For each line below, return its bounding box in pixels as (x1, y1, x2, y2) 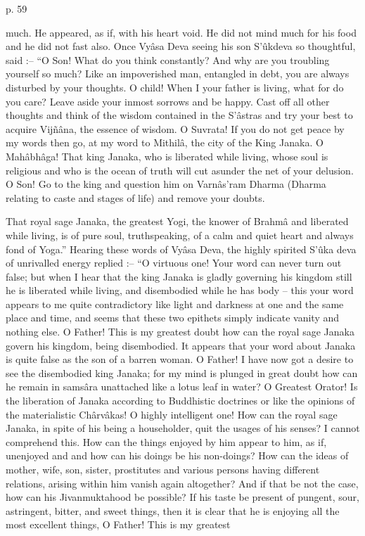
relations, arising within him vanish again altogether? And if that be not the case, (6, 476, 359, 490)
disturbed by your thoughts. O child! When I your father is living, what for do (6, 79, 344, 94)
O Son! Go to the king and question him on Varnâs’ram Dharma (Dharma (6, 177, 326, 191)
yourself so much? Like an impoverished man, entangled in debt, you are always (6, 66, 350, 81)
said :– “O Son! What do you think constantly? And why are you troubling (6, 52, 330, 67)
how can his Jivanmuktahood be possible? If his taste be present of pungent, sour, (6, 490, 359, 504)
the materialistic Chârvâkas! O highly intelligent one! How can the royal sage (6, 407, 338, 421)
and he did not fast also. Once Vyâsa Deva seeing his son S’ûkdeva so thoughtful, (6, 39, 356, 53)
